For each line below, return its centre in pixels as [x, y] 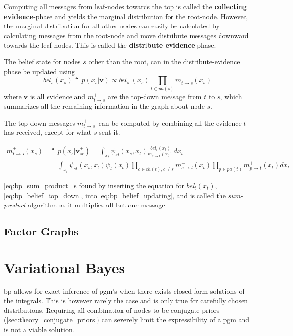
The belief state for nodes [42, 61]
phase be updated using [39, 71]
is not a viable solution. [39, 329]
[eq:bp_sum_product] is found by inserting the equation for [94, 185]
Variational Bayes [65, 267]
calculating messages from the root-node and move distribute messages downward [126, 35]
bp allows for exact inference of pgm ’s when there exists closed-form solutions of [124, 291]
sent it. [110, 132]
